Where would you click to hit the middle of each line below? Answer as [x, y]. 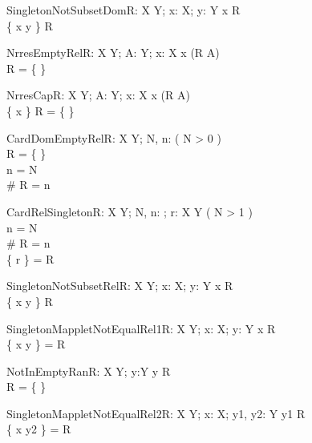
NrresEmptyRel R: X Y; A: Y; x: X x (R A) [113, 52]
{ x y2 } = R [39, 429]
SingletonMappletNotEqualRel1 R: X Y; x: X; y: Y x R [141, 328]
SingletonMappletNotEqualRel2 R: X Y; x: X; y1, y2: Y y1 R [156, 413]
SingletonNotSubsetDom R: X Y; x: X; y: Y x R [124, 10]
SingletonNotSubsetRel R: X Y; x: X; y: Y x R [120, 286]
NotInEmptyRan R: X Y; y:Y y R [89, 371]
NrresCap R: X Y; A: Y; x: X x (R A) [98, 95]
